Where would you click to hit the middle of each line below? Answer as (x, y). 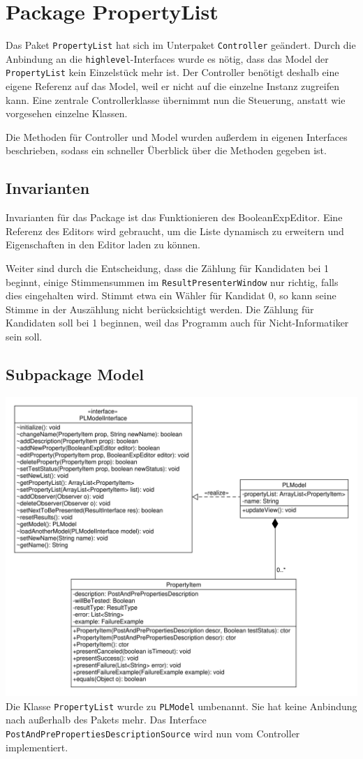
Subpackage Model (75, 374)
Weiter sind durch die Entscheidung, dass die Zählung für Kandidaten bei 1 (168, 268)
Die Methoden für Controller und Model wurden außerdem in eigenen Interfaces (177, 136)
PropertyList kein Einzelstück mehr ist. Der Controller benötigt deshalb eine (172, 72)
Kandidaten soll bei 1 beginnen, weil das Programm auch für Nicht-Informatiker (177, 323)
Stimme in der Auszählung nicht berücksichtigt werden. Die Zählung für (160, 309)
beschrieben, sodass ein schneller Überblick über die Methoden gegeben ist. (166, 150)
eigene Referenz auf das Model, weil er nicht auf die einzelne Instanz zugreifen (172, 86)
